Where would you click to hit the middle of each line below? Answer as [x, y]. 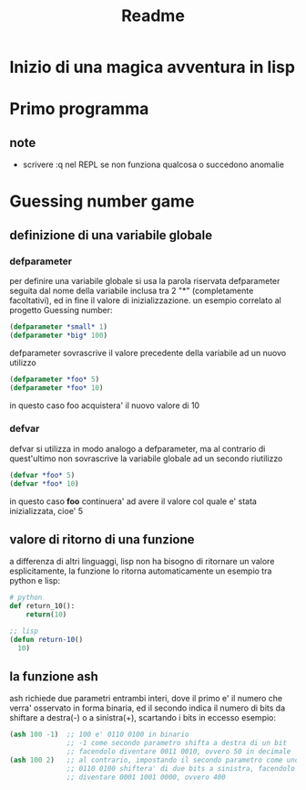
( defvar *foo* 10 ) [44, 484]
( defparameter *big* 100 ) [58, 335]
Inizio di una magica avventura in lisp [153, 67]
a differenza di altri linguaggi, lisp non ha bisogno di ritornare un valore [142, 562]
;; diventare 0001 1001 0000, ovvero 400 [146, 777]
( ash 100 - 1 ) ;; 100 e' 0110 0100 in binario [99, 735]
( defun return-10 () [46, 639]
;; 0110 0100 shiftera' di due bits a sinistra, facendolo [181, 768]
